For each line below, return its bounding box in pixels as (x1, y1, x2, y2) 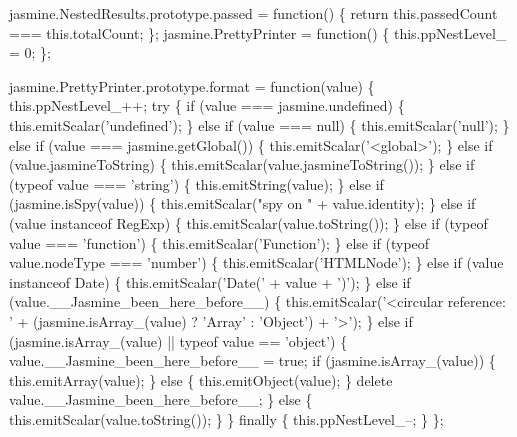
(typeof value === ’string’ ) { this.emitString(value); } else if (9, 173, 384, 194)
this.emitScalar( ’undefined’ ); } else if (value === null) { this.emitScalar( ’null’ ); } (9, 114, 510, 135)
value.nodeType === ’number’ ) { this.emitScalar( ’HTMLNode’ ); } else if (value (9, 252, 504, 273)
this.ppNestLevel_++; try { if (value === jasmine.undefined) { (9, 95, 405, 116)
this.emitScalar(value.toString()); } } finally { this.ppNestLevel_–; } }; (9, 408, 444, 429)
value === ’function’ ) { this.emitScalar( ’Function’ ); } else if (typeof (9, 232, 430, 253)
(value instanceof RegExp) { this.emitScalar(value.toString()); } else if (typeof (9, 212, 488, 233)
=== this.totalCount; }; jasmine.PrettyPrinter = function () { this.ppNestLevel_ (9, 22, 507, 43)
